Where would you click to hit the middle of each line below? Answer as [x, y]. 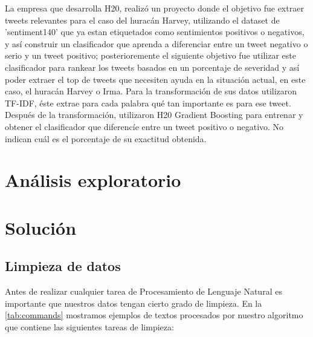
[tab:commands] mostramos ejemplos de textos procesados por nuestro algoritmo [154, 315]
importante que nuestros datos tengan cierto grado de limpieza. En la [134, 303]
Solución [41, 227]
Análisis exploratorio [93, 180]
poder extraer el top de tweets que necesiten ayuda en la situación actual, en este [155, 79]
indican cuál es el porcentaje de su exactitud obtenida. [106, 138]
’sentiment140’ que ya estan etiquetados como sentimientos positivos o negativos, [155, 32]
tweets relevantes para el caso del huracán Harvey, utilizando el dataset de [142, 20]
